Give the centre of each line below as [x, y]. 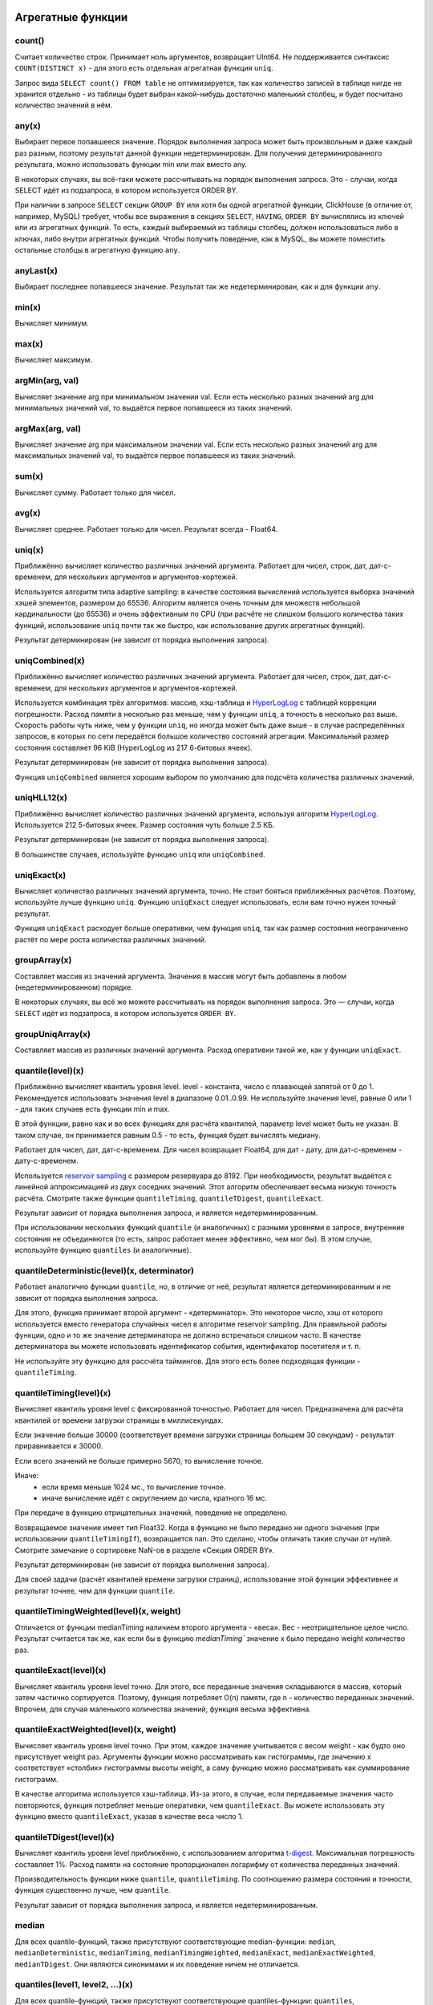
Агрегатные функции [71, 17]
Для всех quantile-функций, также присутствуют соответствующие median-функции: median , [176, 1942]
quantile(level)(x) [49, 1071]
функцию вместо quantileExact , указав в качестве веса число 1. [129, 1816]
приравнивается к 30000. [59, 1446]
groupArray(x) [43, 960]
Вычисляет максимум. [53, 360]
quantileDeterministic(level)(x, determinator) [105, 1270]
